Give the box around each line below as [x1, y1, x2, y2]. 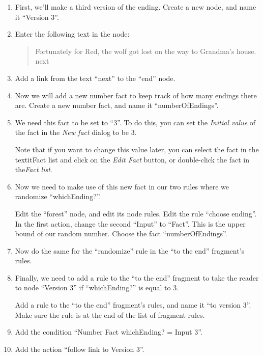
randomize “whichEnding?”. [15, 191, 101, 202]
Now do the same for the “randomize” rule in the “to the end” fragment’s [15, 245, 245, 256]
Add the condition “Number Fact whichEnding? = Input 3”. [15, 326, 202, 337]
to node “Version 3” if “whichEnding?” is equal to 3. [15, 282, 179, 293]
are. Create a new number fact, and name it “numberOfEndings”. [15, 100, 219, 111]
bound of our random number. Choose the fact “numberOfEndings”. [15, 228, 227, 239]
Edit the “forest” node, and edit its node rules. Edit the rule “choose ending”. [15, 208, 257, 218]
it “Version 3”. [15, 11, 59, 22]
